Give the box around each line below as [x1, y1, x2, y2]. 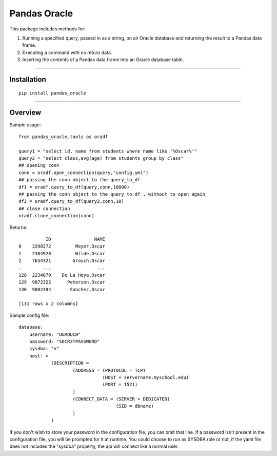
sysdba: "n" [29, 346, 60, 352]
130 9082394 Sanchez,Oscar [18, 287, 105, 292]
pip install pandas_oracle [18, 90, 87, 96]
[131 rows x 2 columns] [18, 301, 78, 307]
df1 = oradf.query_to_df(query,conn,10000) [18, 184, 130, 190]
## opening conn [18, 162, 60, 168]
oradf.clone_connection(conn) [18, 213, 95, 219]
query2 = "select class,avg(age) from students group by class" [18, 155, 184, 161]
